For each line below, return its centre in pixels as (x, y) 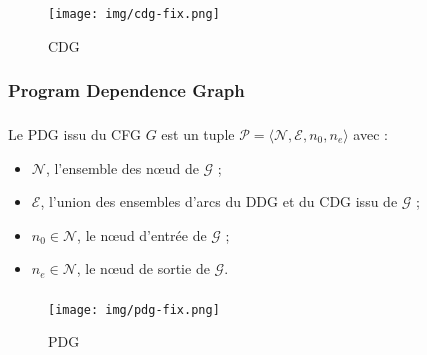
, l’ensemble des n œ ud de (122, 167)
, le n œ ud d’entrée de (142, 234)
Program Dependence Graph (126, 90)
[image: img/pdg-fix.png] (134, 309)
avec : (370, 133)
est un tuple (198, 133)
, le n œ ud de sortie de (143, 268)
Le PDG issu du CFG (74, 133)
